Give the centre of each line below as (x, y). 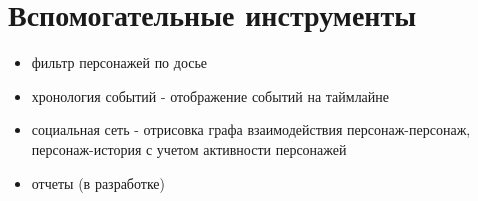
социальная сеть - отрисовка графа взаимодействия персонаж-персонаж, (251, 129)
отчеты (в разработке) (98, 182)
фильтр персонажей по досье (119, 62)
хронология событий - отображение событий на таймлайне (210, 95)
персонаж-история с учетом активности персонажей (189, 148)
